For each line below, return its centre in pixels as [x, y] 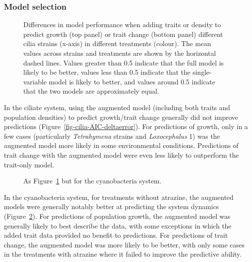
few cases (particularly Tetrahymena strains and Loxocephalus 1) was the [112, 136]
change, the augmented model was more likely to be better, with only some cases [124, 244]
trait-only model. [29, 164]
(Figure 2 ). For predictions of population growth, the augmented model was [117, 216]
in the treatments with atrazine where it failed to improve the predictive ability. [123, 254]
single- [202, 72]
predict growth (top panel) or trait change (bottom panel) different [123, 34]
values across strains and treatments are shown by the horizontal [120, 53]
